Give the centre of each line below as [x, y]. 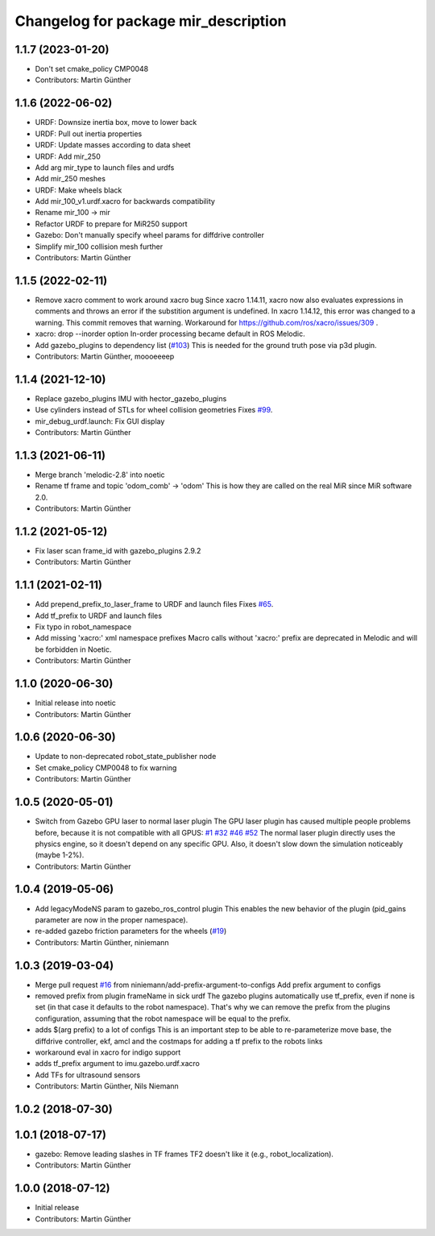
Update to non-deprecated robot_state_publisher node [126, 757]
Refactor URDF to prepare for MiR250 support [112, 224]
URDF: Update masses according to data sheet [113, 145]
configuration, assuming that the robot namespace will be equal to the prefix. [163, 1018]
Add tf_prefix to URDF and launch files [99, 616]
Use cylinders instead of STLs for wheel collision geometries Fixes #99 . [154, 410]
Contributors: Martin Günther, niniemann [102, 942]
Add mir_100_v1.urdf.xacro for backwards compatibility [125, 201]
